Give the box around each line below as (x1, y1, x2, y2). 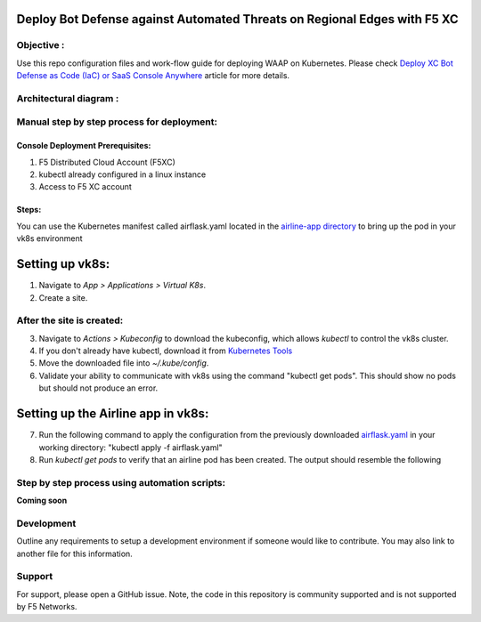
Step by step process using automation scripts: (16, 476, 226, 489)
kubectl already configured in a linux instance (38, 169, 207, 180)
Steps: (16, 205, 42, 215)
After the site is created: (16, 314, 124, 327)
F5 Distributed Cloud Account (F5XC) (38, 157, 175, 167)
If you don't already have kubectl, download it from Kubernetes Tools (38, 345, 293, 356)
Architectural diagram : (16, 92, 119, 104)
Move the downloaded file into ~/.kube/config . (38, 358, 209, 368)
